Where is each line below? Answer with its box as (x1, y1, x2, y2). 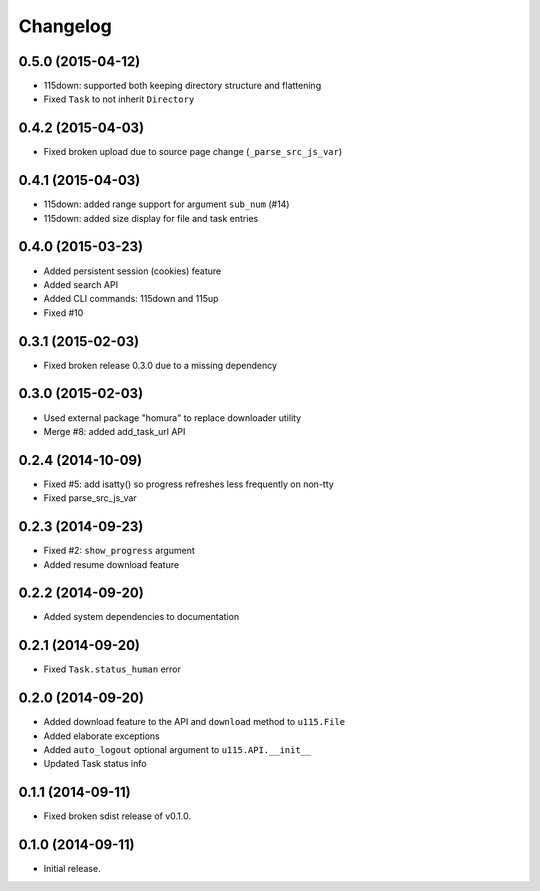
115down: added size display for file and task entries (43, 212, 259, 224)
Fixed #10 (43, 306, 84, 319)
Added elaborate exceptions (43, 730, 160, 742)
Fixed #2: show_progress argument (43, 545, 195, 557)
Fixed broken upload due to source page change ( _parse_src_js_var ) (43, 146, 343, 158)
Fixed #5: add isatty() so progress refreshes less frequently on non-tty (43, 478, 334, 490)
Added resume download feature (43, 558, 180, 570)
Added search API (43, 278, 119, 290)
